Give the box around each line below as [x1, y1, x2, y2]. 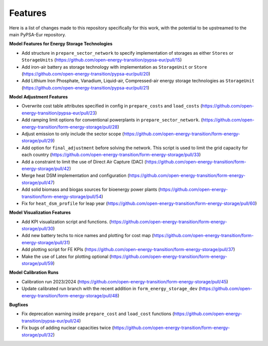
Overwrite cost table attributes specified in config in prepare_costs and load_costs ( [21, 103, 202, 109]
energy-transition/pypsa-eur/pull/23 [21, 110, 95, 116]
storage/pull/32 [21, 332, 54, 338]
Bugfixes [9, 302, 28, 308]
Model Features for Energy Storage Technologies [9, 41, 113, 47]
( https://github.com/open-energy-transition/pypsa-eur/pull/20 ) [21, 71, 151, 77]
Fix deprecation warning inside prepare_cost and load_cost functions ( [21, 311, 175, 317]
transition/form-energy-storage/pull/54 [21, 193, 102, 199]
